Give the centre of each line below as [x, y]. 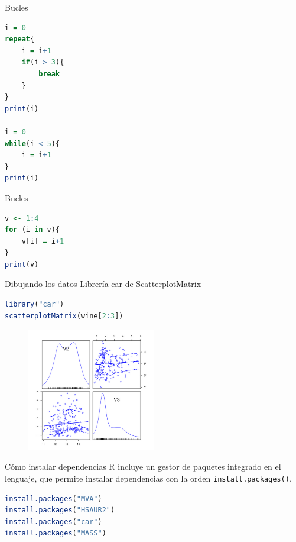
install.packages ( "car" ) [53, 522]
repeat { [20, 39]
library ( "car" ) [35, 304]
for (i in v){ [32, 230]
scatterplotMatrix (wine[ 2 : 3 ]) [64, 316]
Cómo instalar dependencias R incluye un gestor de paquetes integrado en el [143, 467]
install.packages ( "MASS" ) [56, 533]
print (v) [22, 264]
